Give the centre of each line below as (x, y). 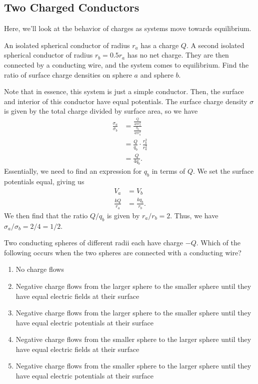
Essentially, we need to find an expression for (73, 171)
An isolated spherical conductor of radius (67, 45)
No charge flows (40, 269)
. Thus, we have (194, 215)
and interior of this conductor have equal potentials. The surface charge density (126, 101)
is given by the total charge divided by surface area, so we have (101, 111)
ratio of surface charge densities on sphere (68, 74)
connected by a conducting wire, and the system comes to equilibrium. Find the (126, 64)
